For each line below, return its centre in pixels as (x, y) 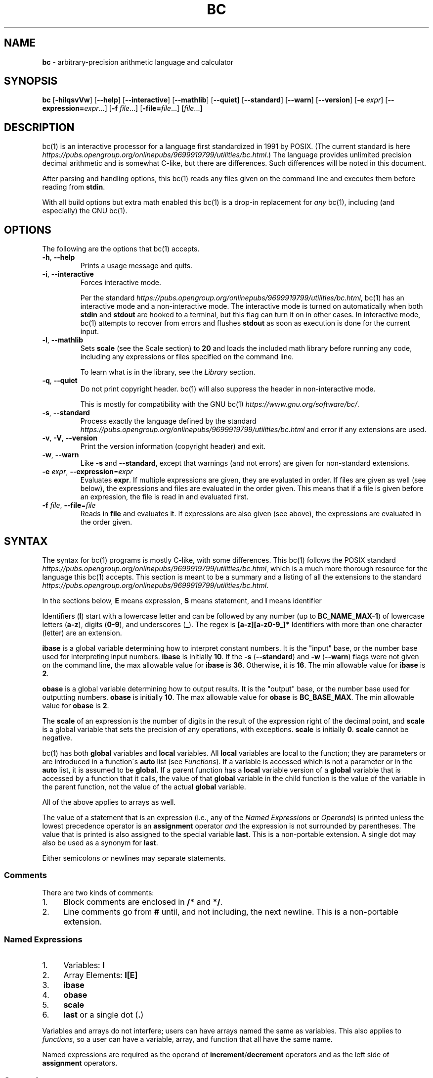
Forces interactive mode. (121, 283)
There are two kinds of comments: (98, 892)
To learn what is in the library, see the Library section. (168, 372)
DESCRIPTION (39, 127)
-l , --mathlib (63, 340)
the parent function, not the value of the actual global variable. (144, 786)
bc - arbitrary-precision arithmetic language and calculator (138, 62)
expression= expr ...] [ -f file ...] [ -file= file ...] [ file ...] (122, 108)
